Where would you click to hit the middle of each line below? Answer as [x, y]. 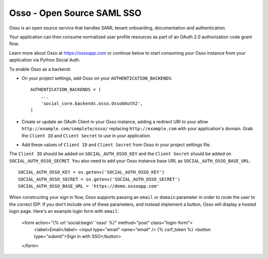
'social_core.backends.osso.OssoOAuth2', [92, 104]
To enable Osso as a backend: [40, 69]
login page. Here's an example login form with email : [64, 211]
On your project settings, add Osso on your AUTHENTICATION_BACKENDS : [97, 78]
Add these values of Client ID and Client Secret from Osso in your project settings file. [116, 145]
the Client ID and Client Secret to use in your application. [86, 135]
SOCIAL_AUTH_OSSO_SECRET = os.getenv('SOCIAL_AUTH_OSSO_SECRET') [99, 179]
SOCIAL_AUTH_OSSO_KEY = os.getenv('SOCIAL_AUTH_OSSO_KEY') [91, 172]
